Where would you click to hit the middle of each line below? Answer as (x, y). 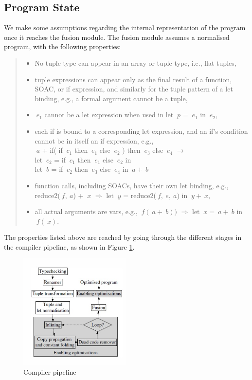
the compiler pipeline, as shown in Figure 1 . (69, 246)
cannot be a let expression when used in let (109, 115)
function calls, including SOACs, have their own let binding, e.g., (132, 185)
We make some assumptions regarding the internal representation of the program (125, 27)
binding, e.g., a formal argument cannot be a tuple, (111, 98)
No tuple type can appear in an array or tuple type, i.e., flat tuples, (135, 63)
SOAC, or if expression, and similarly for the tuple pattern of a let (134, 89)
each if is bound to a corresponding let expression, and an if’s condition (141, 131)
